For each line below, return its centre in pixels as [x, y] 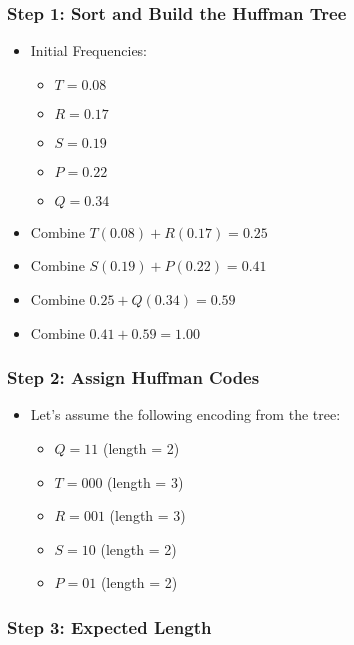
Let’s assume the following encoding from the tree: [185, 414]
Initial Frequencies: [89, 50]
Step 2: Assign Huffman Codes [133, 377]
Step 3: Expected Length [109, 626]
